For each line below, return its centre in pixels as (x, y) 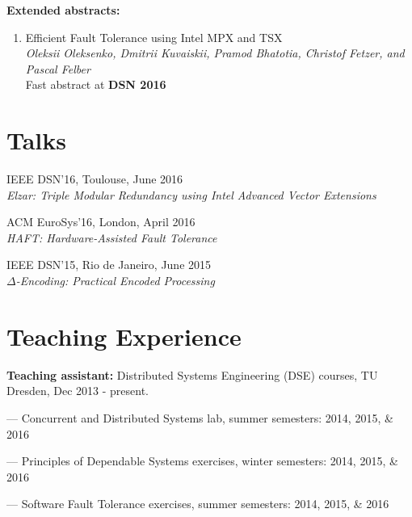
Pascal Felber (58, 68)
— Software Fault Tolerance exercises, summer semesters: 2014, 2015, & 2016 (198, 504)
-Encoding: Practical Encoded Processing (115, 281)
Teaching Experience (124, 336)
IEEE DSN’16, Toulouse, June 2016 (95, 179)
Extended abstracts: (63, 10)
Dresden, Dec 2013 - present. (78, 391)
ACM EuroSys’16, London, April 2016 (101, 222)
